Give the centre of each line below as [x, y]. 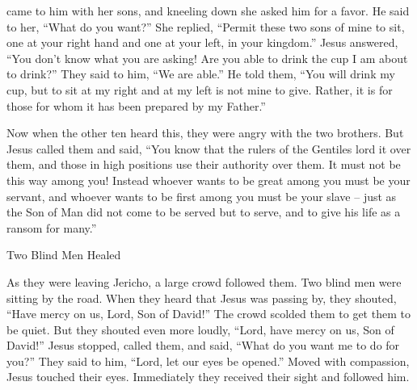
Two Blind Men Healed [64, 255]
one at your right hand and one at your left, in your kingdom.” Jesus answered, [202, 42]
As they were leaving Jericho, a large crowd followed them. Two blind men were [204, 281]
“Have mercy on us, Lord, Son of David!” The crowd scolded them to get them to [208, 314]
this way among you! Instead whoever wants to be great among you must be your [208, 180]
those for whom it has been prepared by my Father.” [136, 105]
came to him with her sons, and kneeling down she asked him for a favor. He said [208, 10]
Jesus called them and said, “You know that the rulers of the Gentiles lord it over [209, 148]
